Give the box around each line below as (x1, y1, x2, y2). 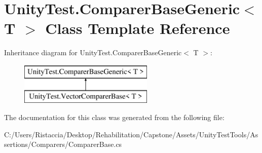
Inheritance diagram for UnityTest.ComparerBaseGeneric (4, 47, 182, 58)
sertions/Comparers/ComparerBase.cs (4, 139, 122, 149)
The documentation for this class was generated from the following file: (4, 112, 224, 123)
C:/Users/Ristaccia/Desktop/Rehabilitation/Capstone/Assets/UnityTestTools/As (4, 129, 258, 139)
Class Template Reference (45, 18, 230, 39)
